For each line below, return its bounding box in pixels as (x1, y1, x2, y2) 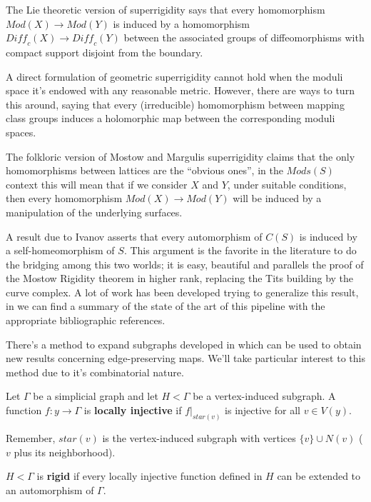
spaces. (6, 124, 36, 139)
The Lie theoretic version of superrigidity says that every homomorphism (6, 2, 325, 16)
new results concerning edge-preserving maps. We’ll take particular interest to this (6, 351, 365, 366)
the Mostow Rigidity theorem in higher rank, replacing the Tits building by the (6, 271, 354, 286)
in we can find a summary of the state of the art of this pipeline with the (6, 298, 325, 313)
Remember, (6, 430, 56, 445)
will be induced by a (233, 191, 322, 206)
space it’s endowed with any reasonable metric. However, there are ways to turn (6, 83, 355, 98)
